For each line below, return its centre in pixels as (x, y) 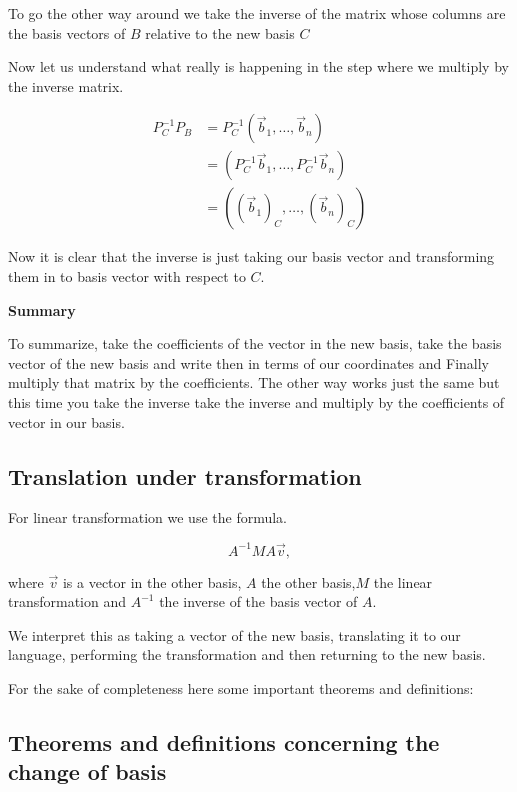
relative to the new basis (220, 32)
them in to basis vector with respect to (127, 276)
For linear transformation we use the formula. (148, 517)
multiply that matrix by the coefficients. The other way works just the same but (254, 382)
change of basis (87, 771)
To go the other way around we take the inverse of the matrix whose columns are (257, 13)
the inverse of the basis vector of (258, 601)
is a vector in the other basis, (152, 581)
